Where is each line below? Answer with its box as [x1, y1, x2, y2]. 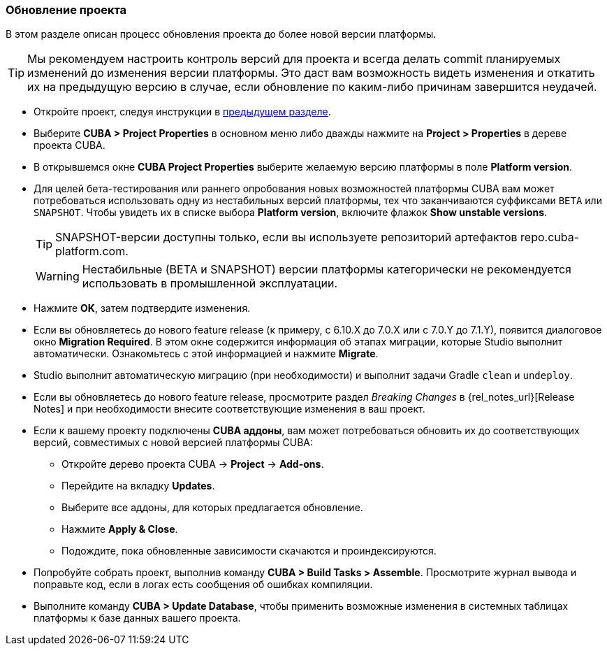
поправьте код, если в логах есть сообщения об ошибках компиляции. [34, 578, 373, 591]
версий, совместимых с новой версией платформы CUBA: [34, 436, 314, 449]
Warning [36, 269, 80, 284]
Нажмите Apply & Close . [61, 523, 178, 536]
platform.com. [55, 244, 129, 259]
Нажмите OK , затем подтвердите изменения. [34, 302, 251, 315]
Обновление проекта [6, 3, 127, 17]
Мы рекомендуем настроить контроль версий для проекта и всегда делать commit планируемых [27, 52, 561, 66]
